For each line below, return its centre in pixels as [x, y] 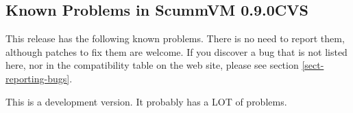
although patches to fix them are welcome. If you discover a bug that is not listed [176, 51]
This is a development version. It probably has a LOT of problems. [146, 101]
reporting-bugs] [38, 78]
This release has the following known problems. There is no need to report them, [175, 38]
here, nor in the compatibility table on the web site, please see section [152, 65]
